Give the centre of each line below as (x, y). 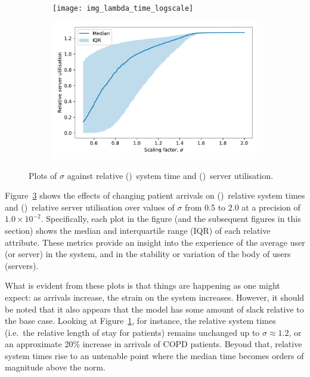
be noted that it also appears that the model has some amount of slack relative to (154, 309)
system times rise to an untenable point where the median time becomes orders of (154, 355)
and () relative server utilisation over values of (90, 207)
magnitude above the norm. (55, 367)
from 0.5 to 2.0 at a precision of (242, 207)
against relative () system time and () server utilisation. (170, 175)
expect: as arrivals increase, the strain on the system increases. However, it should (155, 297)
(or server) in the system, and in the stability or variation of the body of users (148, 254)
